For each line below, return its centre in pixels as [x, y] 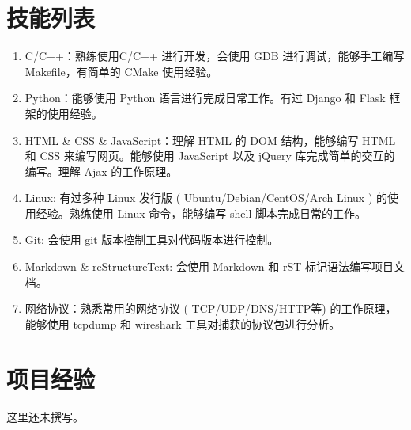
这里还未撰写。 [45, 416]
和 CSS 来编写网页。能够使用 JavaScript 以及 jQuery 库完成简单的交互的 [210, 156]
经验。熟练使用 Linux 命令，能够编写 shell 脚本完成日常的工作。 [201, 213]
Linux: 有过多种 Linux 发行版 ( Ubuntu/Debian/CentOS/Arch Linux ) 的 [206, 198]
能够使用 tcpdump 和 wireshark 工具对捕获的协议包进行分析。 [183, 323]
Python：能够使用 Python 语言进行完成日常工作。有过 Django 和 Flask [205, 98]
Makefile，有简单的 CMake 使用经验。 [121, 71]
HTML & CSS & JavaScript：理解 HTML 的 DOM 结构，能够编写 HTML [210, 140]
